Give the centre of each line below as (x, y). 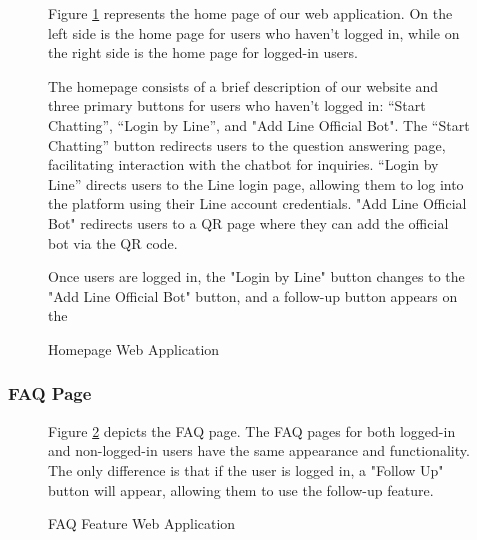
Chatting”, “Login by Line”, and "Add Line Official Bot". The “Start (259, 124)
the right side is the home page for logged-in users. (203, 52)
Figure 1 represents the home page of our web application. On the (250, 13)
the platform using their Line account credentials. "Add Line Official (257, 203)
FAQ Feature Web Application (142, 523)
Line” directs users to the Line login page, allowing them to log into (256, 183)
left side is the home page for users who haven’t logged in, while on (254, 32)
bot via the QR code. (113, 242)
